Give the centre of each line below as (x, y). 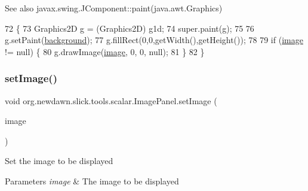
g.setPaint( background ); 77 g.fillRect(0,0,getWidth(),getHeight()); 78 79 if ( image (154, 40)
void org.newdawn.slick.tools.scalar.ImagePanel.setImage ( (111, 100)
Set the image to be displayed (59, 161)
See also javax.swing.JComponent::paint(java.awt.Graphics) (114, 8)
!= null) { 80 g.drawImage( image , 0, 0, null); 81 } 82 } (105, 51)
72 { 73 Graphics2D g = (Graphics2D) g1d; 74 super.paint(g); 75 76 (130, 28)
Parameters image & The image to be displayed (92, 181)
